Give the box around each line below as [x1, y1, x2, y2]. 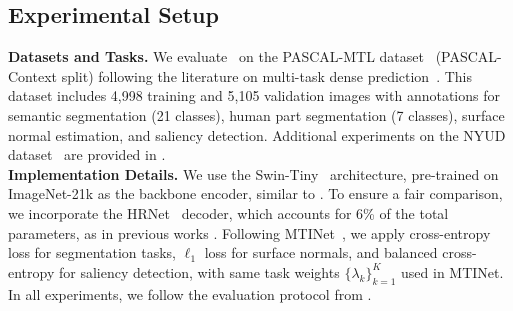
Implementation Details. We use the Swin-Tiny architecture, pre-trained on [8, 163, 499, 184]
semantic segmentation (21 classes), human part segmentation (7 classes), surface [8, 104, 505, 125]
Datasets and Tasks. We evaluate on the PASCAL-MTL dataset [8, 46, 424, 67]
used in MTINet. [401, 261, 504, 282]
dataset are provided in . [8, 144, 166, 165]
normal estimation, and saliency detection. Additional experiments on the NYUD [8, 124, 506, 145]
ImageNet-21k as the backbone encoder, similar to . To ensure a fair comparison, [8, 183, 503, 204]
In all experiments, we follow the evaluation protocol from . [8, 283, 372, 304]
